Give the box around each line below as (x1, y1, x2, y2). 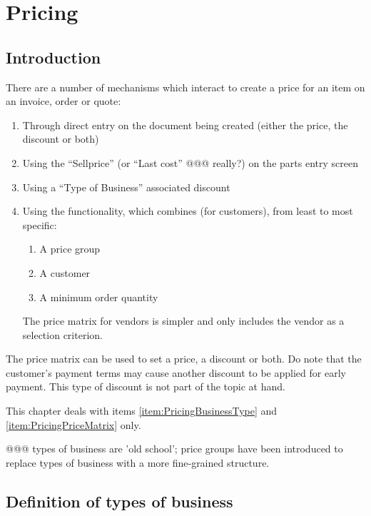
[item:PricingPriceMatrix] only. (6, 417, 141, 432)
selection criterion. (22, 327, 103, 342)
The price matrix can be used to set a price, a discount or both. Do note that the (6, 351, 362, 366)
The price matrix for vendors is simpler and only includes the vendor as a (22, 313, 345, 328)
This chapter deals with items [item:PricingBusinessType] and (6, 403, 278, 418)
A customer (39, 265, 91, 280)
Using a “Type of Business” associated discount (22, 179, 230, 194)
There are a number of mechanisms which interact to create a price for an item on (6, 79, 365, 94)
